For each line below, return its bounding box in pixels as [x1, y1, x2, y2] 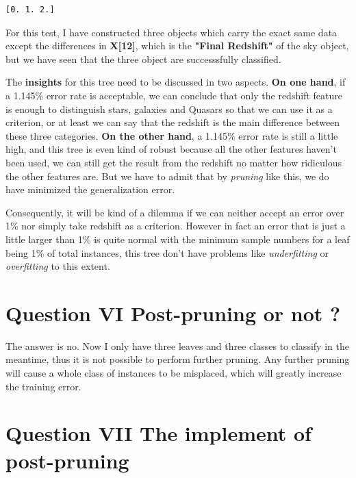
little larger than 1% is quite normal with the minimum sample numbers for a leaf [5, 231, 350, 246]
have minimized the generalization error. [5, 182, 175, 197]
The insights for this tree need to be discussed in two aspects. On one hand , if [5, 75, 346, 89]
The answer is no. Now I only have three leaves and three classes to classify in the [5, 338, 349, 353]
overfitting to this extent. [5, 259, 110, 273]
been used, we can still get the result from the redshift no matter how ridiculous [5, 155, 342, 169]
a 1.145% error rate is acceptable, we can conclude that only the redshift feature [5, 88, 342, 102]
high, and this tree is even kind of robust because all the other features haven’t [5, 142, 337, 156]
